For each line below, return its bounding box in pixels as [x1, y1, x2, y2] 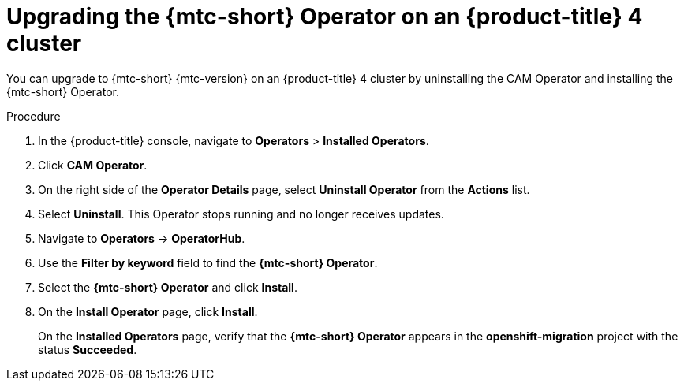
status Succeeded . [38, 342, 137, 356]
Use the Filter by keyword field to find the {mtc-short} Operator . [38, 255, 378, 270]
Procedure [6, 109, 61, 123]
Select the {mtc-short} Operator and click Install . [38, 280, 297, 294]
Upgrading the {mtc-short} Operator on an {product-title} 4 [6, 3, 643, 30]
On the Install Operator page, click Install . [38, 304, 258, 318]
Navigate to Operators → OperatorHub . [38, 231, 245, 245]
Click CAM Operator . [38, 158, 148, 172]
